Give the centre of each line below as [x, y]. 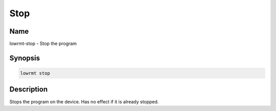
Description [29, 89]
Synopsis [25, 58]
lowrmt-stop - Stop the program [43, 44]
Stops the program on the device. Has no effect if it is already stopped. [84, 101]
